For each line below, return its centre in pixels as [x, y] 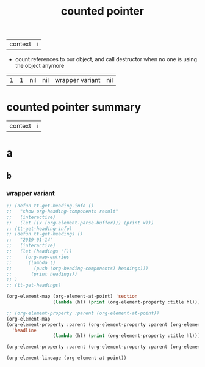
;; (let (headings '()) [39, 251]
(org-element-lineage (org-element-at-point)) [67, 358]
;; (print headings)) [42, 274]
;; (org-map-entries [38, 257]
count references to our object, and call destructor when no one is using [106, 59]
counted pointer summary [74, 107]
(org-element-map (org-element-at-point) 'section [72, 297]
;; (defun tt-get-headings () [45, 234]
